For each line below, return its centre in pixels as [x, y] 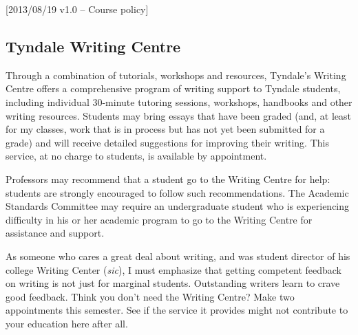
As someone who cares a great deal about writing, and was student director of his [178, 256]
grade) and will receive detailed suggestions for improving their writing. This [167, 142]
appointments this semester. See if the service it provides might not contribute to [177, 310]
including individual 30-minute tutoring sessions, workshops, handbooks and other [179, 101]
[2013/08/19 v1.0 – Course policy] [77, 9]
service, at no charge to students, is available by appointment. [136, 156]
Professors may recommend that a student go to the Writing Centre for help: [168, 179]
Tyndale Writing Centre [93, 46]
